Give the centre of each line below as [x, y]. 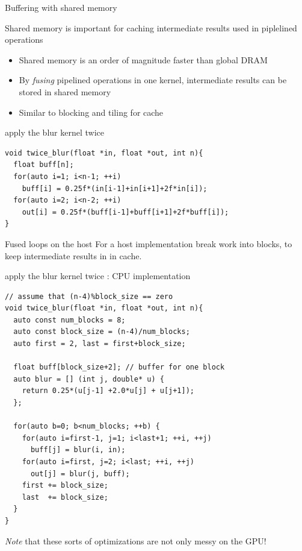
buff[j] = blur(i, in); [78, 450]
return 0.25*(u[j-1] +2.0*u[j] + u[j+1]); [108, 391]
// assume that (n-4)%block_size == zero [89, 296]
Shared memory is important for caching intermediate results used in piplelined [151, 27]
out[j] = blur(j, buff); [80, 474]
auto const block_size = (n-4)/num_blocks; [102, 332]
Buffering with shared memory [61, 7]
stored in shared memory [65, 91]
